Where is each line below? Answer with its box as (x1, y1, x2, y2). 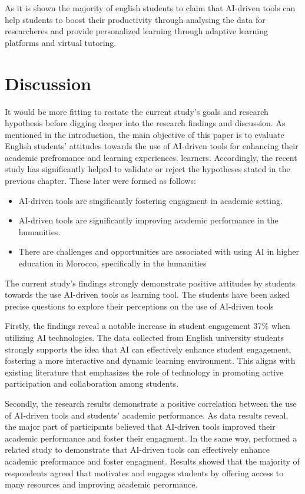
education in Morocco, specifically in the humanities (18, 257, 207, 269)
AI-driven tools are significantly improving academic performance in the (18, 214, 279, 226)
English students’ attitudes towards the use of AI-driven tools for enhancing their (5, 140, 299, 152)
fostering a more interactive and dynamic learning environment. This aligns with (5, 354, 296, 367)
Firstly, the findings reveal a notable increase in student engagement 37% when (5, 320, 290, 332)
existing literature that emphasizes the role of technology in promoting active (5, 365, 284, 378)
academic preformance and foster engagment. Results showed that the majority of (5, 455, 300, 467)
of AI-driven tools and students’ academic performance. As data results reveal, (5, 409, 289, 421)
